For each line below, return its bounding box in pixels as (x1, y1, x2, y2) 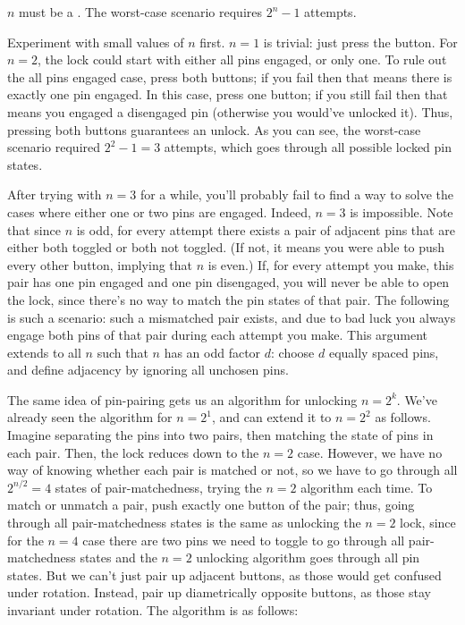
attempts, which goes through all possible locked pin (164, 138, 452, 156)
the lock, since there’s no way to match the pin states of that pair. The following (7, 290, 450, 308)
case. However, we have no (297, 443, 443, 461)
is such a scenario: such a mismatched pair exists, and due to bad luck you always (7, 308, 456, 326)
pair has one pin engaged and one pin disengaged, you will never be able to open (7, 273, 450, 291)
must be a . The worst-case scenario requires (19, 3, 262, 21)
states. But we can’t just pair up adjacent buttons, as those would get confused (7, 565, 442, 584)
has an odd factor (164, 342, 261, 361)
